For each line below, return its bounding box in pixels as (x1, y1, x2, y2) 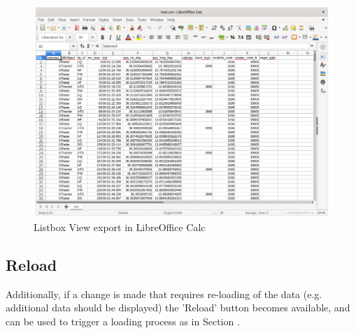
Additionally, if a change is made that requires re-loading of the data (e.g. (6, 286, 322, 301)
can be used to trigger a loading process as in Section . (6, 314, 240, 329)
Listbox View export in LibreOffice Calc (34, 220, 206, 235)
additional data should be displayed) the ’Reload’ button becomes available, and (6, 300, 350, 315)
